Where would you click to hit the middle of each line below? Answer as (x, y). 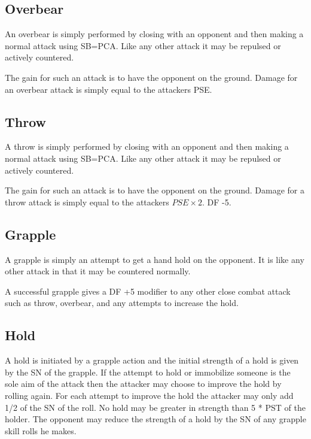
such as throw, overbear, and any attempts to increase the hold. (122, 303)
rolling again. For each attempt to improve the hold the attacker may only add (149, 395)
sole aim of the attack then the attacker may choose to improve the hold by (143, 384)
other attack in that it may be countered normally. (98, 271)
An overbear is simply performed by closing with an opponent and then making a (154, 34)
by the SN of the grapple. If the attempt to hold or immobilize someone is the (148, 372)
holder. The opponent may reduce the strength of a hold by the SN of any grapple (155, 419)
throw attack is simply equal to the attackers (87, 202)
